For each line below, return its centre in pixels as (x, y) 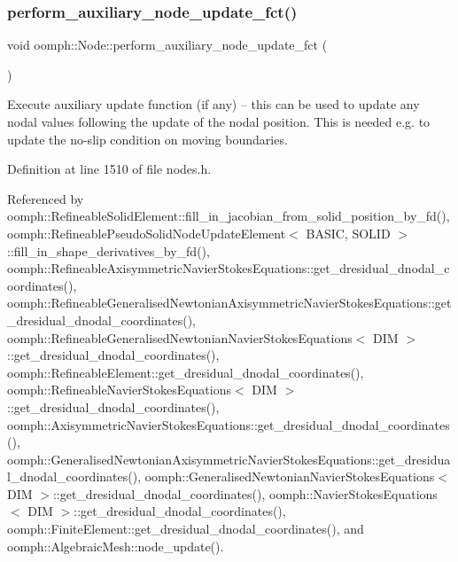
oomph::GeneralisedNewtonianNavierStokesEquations (290, 476)
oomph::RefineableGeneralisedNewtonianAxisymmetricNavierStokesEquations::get (229, 303)
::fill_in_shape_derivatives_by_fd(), (109, 250)
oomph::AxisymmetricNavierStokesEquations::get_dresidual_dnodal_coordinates (229, 424)
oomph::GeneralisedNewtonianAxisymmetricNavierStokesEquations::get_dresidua (229, 459)
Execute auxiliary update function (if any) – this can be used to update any (213, 104)
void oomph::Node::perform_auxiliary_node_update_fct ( (167, 45)
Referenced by (46, 198)
